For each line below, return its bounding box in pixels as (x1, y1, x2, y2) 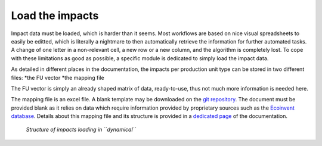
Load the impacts (11, 9, 99, 22)
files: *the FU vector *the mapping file (11, 74, 104, 81)
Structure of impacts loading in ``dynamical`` (26, 126, 137, 133)
